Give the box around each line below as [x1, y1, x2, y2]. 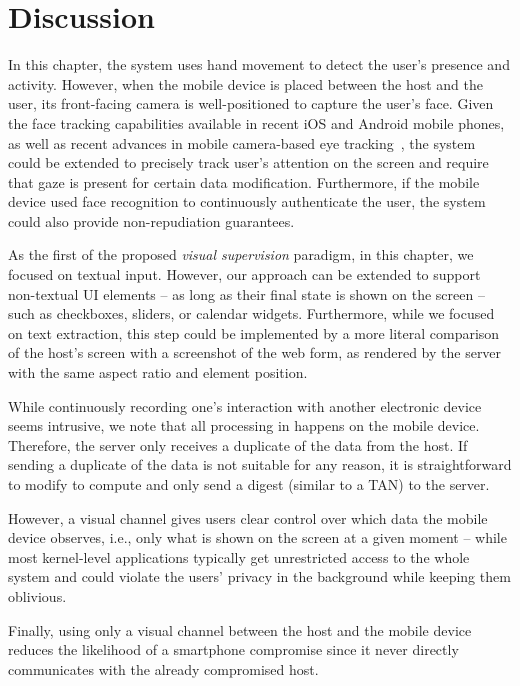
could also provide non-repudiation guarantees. [8, 210, 295, 231]
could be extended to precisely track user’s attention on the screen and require [8, 152, 489, 173]
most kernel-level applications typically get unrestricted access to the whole [8, 546, 470, 567]
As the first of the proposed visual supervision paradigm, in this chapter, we [8, 244, 474, 265]
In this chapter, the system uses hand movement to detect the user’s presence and [8, 54, 510, 75]
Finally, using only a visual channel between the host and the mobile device [8, 619, 472, 640]
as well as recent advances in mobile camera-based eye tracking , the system [8, 132, 476, 153]
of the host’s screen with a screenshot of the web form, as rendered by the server [8, 342, 502, 363]
